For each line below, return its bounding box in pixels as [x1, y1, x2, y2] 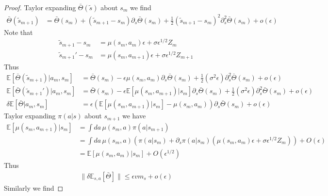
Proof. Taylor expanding [4, 2, 76, 12]
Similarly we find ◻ [4, 182, 64, 193]
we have [122, 111, 146, 121]
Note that [4, 27, 33, 37]
